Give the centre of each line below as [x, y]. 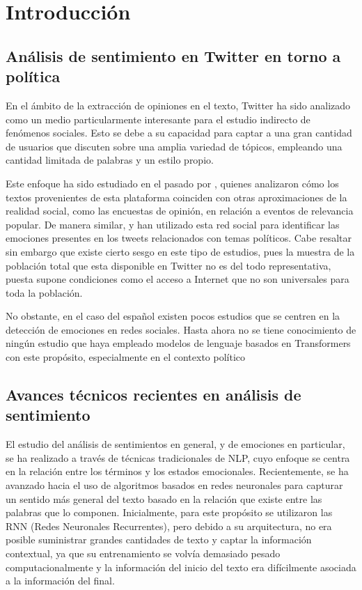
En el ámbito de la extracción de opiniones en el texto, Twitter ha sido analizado [178, 105]
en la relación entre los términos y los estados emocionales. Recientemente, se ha [177, 471]
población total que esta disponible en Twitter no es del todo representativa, [168, 265]
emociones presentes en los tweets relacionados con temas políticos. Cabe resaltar [179, 238]
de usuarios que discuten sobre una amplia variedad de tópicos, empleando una [174, 146]
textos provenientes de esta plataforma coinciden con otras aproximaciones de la [176, 197]
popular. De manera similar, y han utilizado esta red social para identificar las [173, 224]
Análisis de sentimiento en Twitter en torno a [173, 55]
